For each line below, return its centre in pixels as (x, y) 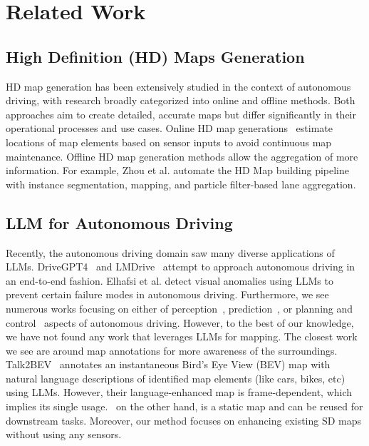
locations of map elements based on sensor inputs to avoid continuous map (169, 142)
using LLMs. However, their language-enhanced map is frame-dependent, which (179, 392)
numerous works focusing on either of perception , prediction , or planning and (180, 308)
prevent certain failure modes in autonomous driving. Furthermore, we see (167, 294)
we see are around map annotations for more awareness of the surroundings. (172, 350)
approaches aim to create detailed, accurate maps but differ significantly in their (181, 114)
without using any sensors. (64, 434)
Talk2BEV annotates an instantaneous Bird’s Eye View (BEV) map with (168, 364)
